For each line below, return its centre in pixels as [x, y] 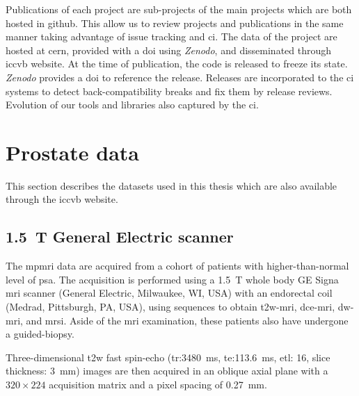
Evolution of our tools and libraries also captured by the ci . [132, 105]
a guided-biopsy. [40, 334]
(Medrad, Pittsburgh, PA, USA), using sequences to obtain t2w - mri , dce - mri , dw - [180, 307]
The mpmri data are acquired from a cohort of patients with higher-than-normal [177, 266]
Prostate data [72, 152]
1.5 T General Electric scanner [120, 237]
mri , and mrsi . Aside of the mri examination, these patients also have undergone [177, 320]
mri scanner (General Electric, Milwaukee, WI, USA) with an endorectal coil [169, 293]
